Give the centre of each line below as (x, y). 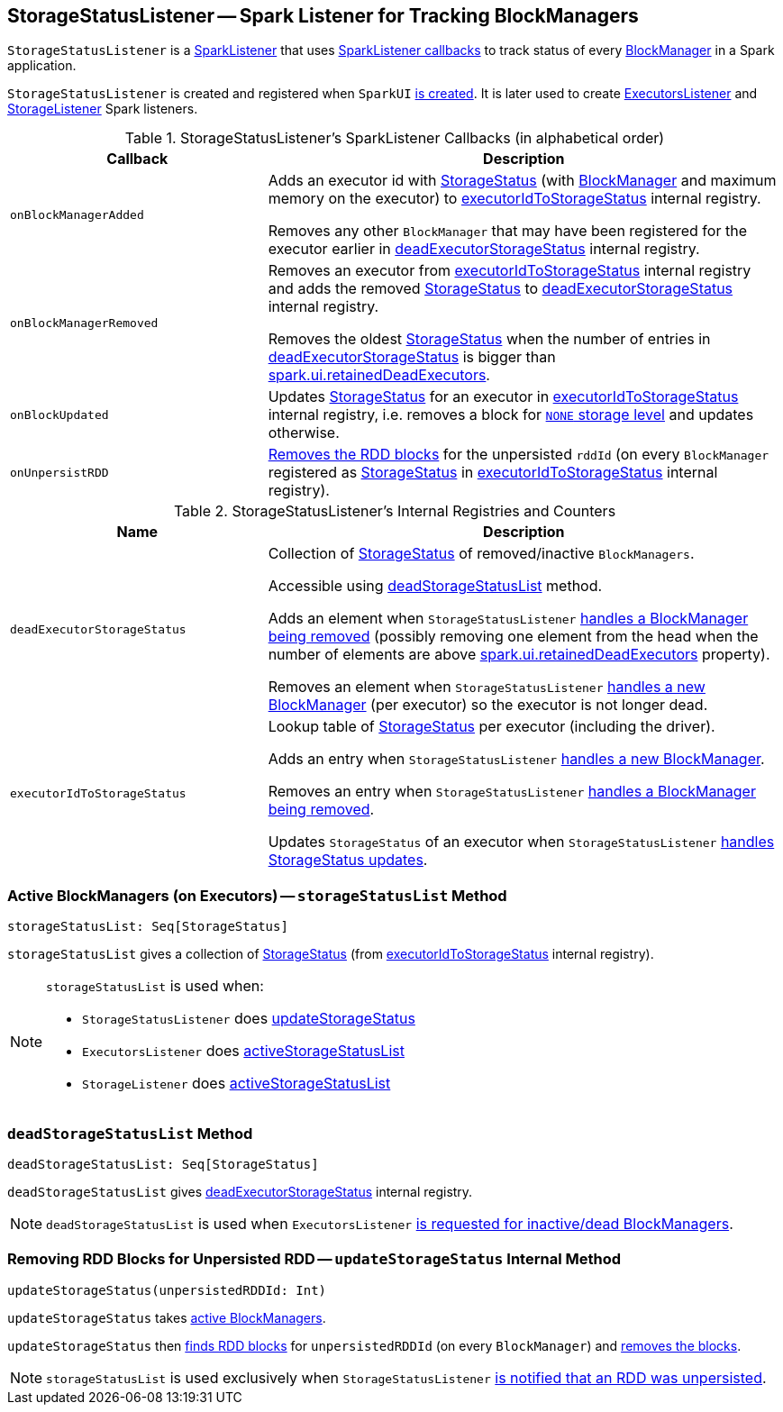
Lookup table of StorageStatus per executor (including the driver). (492, 727)
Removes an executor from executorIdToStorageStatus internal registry (510, 271)
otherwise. (304, 433)
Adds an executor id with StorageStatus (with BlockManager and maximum (522, 181)
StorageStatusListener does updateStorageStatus (249, 1019)
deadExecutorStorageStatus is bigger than (412, 357)
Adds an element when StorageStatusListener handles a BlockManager (508, 619)
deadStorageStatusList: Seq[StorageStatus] (163, 1164)
